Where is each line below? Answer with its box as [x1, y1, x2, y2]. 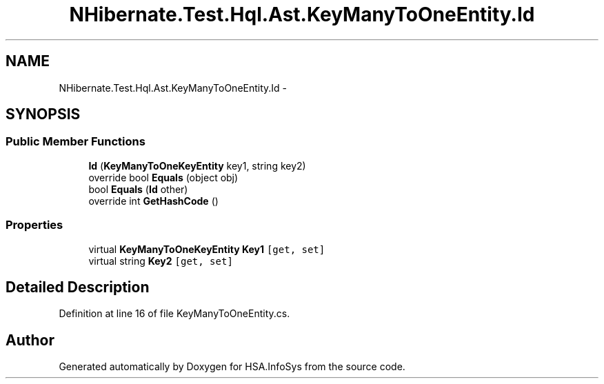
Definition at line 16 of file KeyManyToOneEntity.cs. [59, 307, 290, 320]
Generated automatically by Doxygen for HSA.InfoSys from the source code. [59, 361, 405, 373]
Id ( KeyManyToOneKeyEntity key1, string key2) [88, 159, 306, 172]
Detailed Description [6, 278, 150, 296]
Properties [6, 218, 63, 232]
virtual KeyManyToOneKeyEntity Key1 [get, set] [88, 243, 325, 255]
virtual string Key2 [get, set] [88, 254, 233, 267]
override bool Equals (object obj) [88, 171, 239, 183]
